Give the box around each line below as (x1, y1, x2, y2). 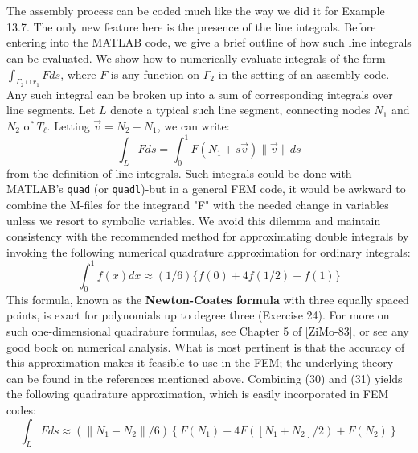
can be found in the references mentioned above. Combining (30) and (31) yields (6, 369, 403, 386)
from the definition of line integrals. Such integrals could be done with (6, 164, 352, 181)
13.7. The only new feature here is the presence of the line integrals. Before (6, 18, 376, 35)
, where (60, 65, 96, 82)
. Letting (47, 117, 90, 134)
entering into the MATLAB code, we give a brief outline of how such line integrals (6, 34, 412, 51)
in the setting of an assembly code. (218, 65, 390, 82)
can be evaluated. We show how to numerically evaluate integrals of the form (6, 49, 386, 66)
